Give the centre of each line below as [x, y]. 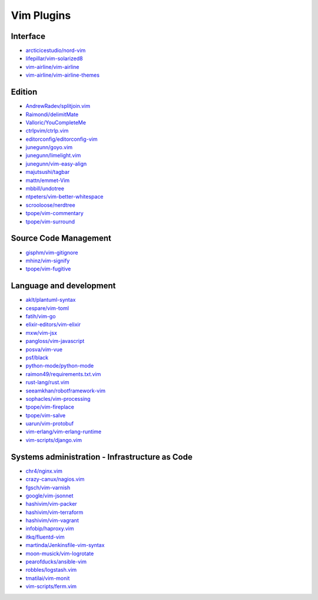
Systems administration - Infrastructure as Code [102, 457]
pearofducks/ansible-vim [56, 562]
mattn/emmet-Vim [48, 180]
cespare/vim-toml [47, 308]
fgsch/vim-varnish [48, 487]
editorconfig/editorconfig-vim [62, 139]
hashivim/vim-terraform [54, 512]
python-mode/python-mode [60, 366]
